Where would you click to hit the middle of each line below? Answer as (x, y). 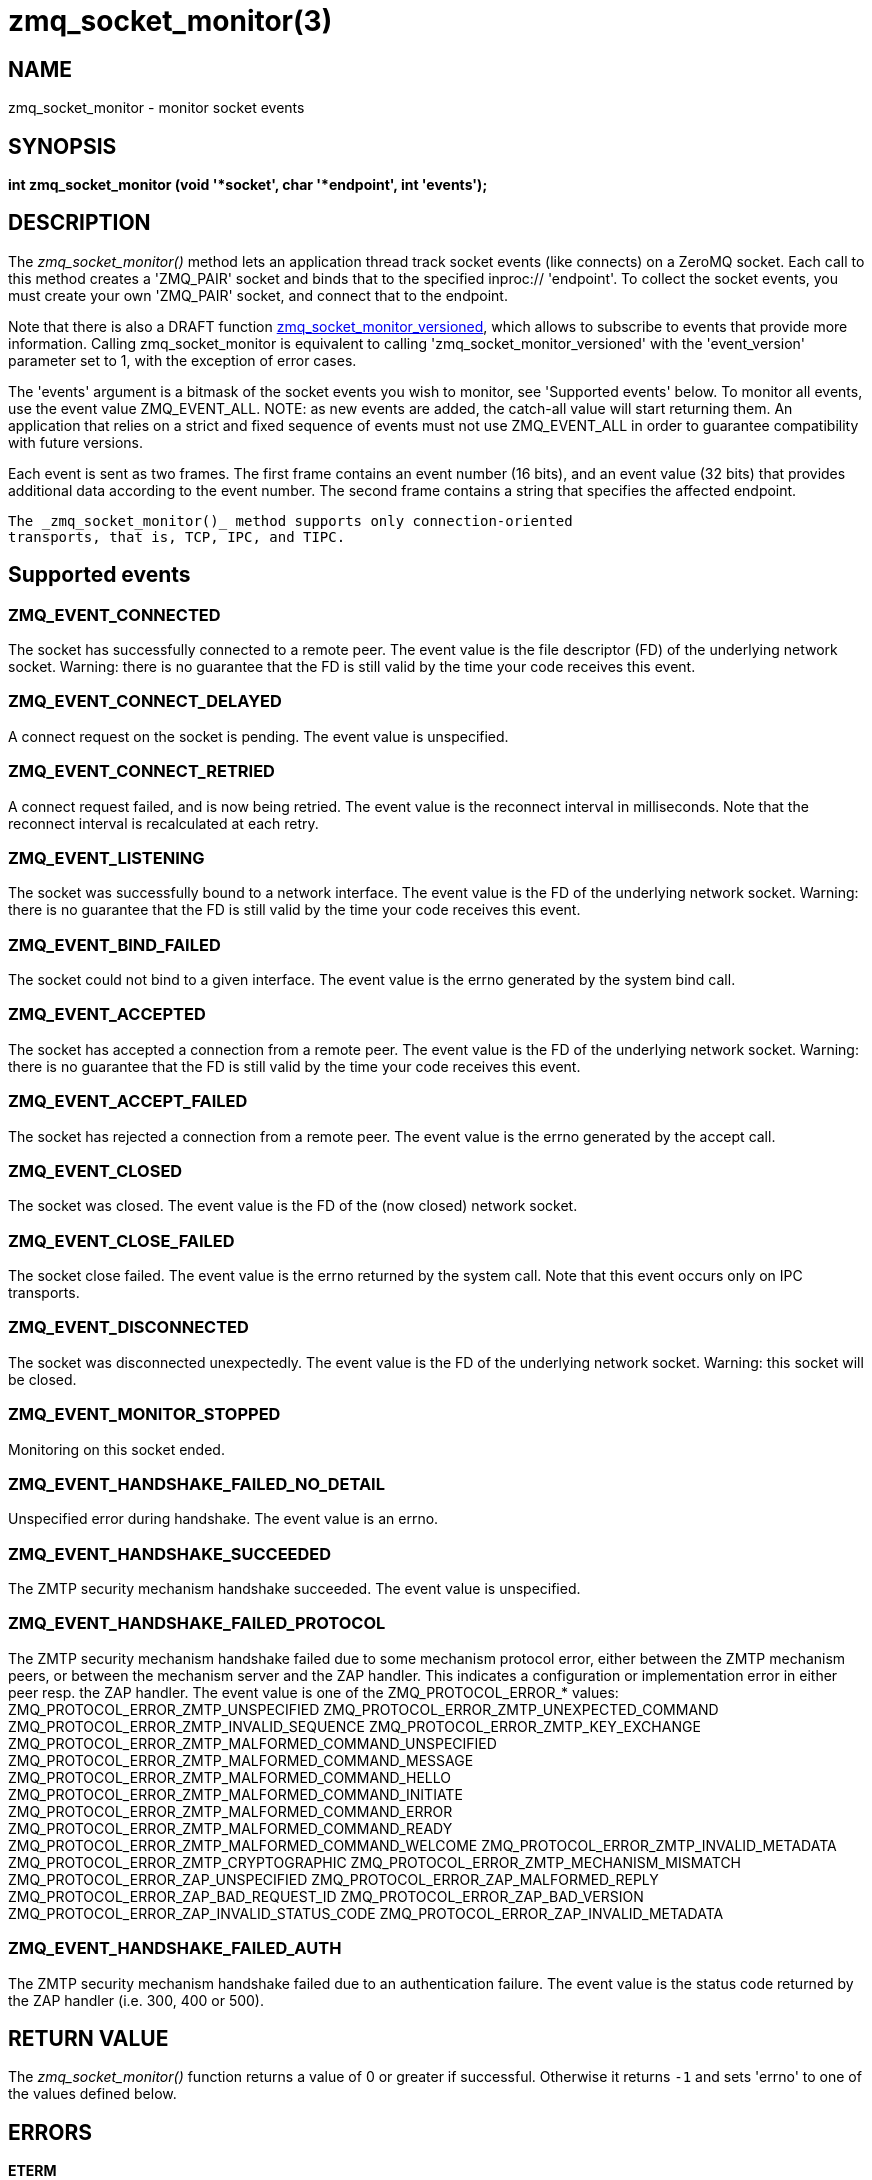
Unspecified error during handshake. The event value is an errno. (223, 1519)
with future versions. (75, 442)
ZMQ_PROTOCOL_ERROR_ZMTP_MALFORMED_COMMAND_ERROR (230, 1811)
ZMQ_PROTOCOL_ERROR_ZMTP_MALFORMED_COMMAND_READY (230, 1828)
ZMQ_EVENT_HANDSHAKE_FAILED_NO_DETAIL (196, 1483)
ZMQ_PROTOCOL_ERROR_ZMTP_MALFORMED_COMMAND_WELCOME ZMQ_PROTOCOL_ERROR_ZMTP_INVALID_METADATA (422, 1845)
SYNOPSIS (62, 146)
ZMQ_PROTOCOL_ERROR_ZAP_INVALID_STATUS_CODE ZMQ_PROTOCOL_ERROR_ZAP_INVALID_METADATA (366, 1913)
